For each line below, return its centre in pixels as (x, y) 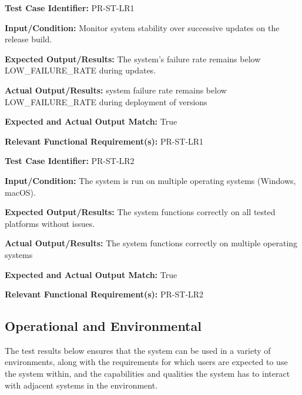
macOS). (20, 192)
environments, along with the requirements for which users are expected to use (146, 362)
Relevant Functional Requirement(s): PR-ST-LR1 (104, 141)
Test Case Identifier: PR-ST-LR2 (70, 161)
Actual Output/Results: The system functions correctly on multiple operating (151, 243)
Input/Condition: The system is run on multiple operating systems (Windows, (150, 180)
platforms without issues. (50, 223)
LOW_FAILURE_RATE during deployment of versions (106, 101)
